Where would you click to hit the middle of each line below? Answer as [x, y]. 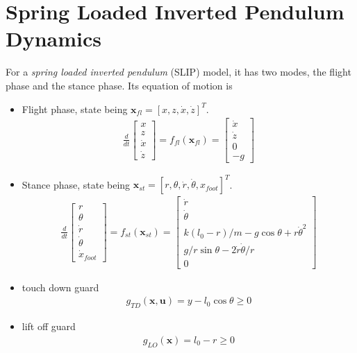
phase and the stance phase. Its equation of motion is [119, 85]
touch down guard [60, 287]
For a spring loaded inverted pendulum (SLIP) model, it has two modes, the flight [178, 72]
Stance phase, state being [76, 184]
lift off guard [49, 326]
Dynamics [54, 38]
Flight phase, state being [75, 109]
